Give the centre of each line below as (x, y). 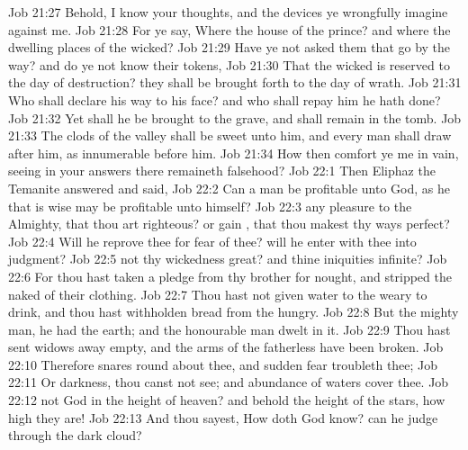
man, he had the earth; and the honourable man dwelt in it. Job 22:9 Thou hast (229, 329)
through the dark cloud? (75, 435)
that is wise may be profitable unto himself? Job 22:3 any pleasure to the (210, 206)
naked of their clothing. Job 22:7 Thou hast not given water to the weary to (218, 294)
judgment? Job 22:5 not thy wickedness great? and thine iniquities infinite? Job (228, 259)
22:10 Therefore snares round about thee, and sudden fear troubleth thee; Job (223, 364)
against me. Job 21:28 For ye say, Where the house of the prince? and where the (229, 29)
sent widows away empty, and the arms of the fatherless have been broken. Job (226, 347)
